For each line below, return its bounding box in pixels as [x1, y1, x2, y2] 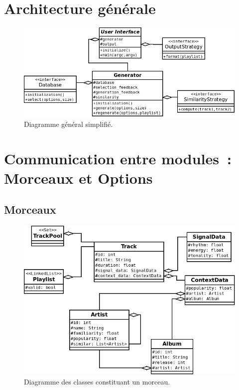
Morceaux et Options [4, 167, 153, 188]
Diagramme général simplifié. [24, 118, 113, 129]
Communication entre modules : [4, 148, 232, 168]
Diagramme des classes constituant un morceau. [24, 377, 170, 387]
